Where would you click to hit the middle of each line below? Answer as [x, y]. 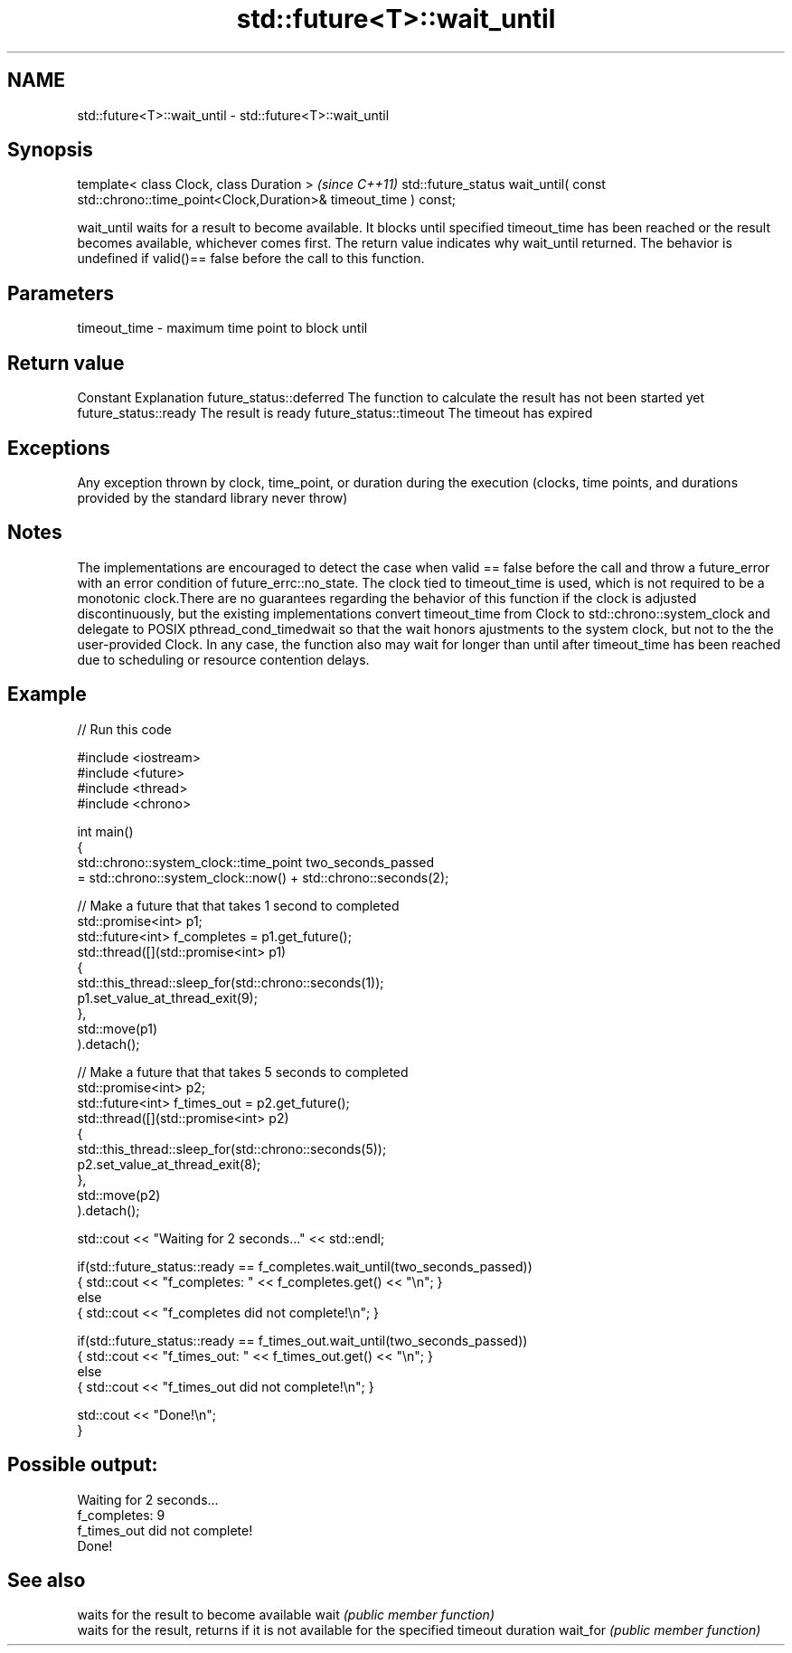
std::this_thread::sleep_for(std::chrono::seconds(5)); [232, 1148]
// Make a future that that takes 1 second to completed [238, 905]
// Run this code [124, 729]
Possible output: [83, 1465]
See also [47, 1580]
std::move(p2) [119, 1195]
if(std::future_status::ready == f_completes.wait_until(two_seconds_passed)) [305, 1266]
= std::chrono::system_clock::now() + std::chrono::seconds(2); [263, 877]
